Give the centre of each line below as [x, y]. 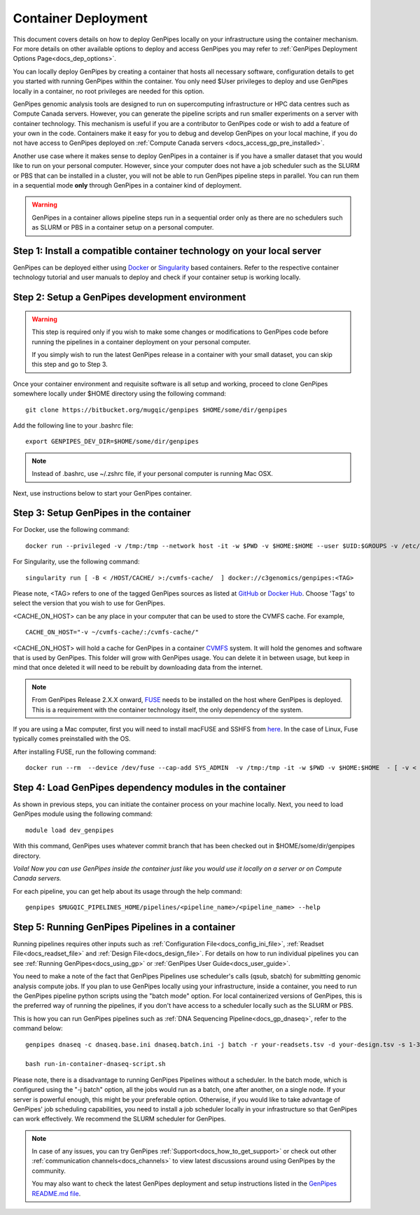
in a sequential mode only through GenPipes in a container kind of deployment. [127, 185]
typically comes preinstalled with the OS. [72, 739]
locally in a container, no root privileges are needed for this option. [108, 91]
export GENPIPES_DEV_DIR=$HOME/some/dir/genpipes [112, 442]
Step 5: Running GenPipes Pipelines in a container [124, 927]
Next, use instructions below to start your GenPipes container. [103, 493]
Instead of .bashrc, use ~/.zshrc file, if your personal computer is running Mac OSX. [152, 474]
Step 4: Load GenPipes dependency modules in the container [149, 787]
